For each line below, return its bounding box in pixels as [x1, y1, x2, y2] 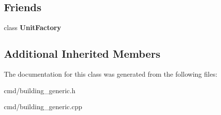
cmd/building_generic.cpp [4, 101, 82, 112]
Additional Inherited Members [4, 46, 160, 61]
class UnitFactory [4, 22, 62, 33]
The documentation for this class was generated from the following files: [4, 69, 218, 79]
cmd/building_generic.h [4, 85, 76, 95]
